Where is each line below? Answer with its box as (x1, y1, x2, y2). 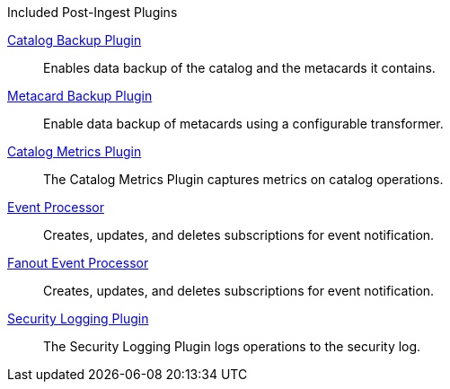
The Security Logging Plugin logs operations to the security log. (43, 339, 421, 354)
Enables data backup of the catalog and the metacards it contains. (43, 60, 436, 75)
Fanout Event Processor (7, 255, 149, 270)
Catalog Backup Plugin (7, 32, 142, 48)
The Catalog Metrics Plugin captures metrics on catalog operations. (43, 172, 444, 187)
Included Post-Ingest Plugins (7, 4, 178, 20)
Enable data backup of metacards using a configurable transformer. (43, 116, 444, 131)
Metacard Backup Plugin (7, 88, 153, 103)
